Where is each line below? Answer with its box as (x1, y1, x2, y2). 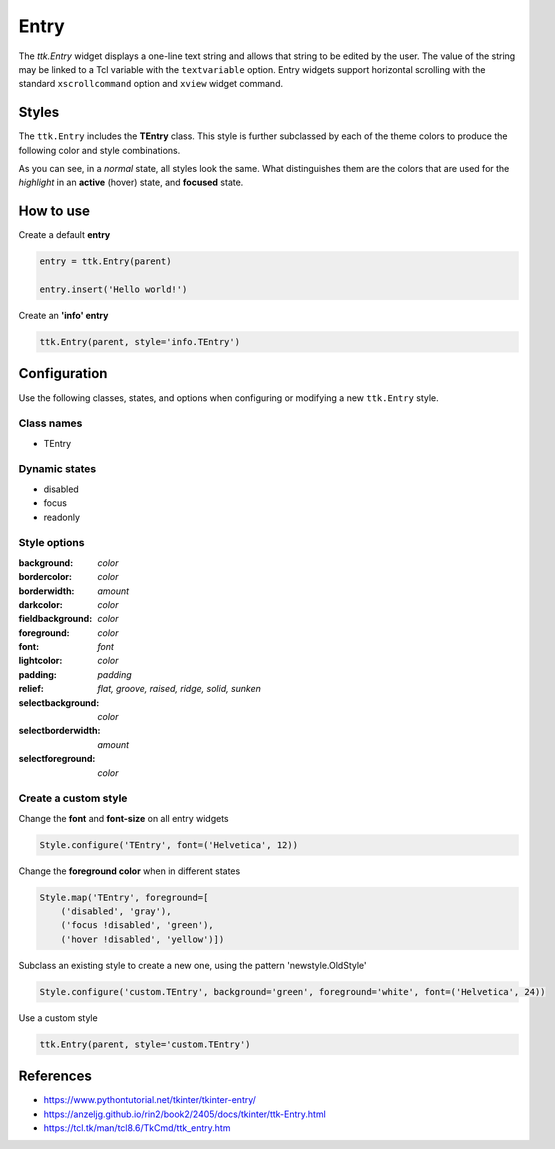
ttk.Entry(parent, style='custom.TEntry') (39, 1038, 251, 1050)
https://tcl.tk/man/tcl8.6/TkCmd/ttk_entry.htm (43, 1122, 231, 1134)
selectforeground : (18, 753, 96, 765)
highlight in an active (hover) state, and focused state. (18, 176, 244, 189)
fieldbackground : (18, 613, 93, 625)
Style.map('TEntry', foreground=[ (39, 891, 209, 903)
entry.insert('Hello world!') (39, 284, 188, 295)
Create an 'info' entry (18, 310, 109, 322)
